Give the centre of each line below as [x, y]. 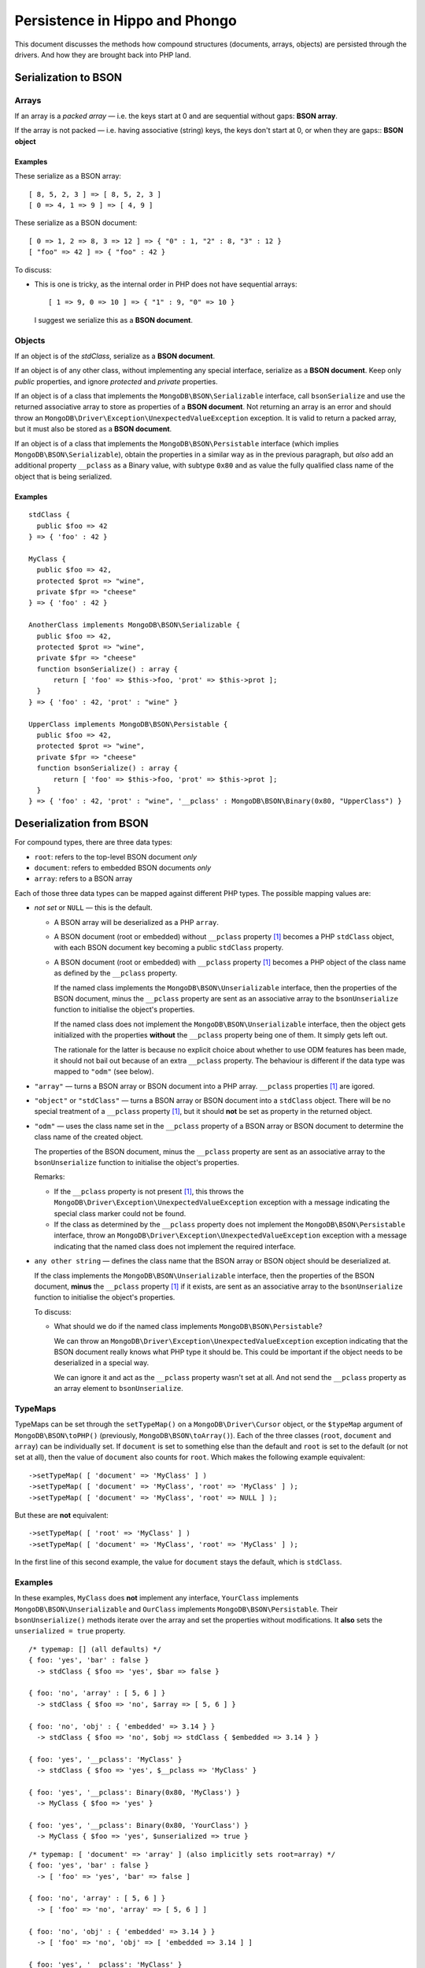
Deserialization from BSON [81, 824]
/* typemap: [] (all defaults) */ [95, 1649]
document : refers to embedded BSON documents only [123, 868]
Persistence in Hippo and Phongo [126, 20]
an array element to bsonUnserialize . [119, 1389]
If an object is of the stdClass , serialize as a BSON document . [115, 356]
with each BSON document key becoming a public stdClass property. [169, 948]
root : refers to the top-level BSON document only [116, 856]
